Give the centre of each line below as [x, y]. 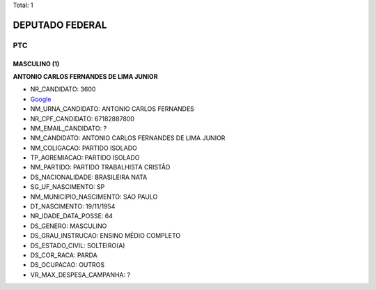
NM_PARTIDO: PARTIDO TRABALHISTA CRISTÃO [100, 167]
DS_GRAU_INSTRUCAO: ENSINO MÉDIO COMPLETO [105, 236]
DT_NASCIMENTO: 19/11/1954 [73, 206]
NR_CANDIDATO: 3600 [63, 89]
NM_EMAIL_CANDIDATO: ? [69, 128]
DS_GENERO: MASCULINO [69, 226]
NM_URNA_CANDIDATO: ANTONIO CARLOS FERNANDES [112, 109]
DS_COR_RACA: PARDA [64, 255]
